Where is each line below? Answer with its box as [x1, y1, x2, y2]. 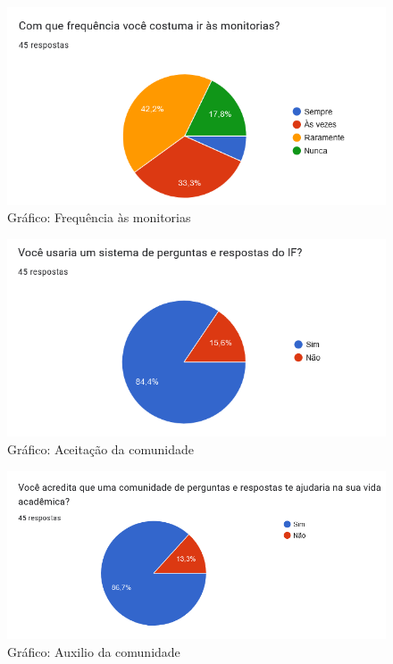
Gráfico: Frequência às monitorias [7, 208, 191, 227]
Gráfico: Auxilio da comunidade [7, 642, 180, 660]
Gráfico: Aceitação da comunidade [7, 440, 194, 459]
